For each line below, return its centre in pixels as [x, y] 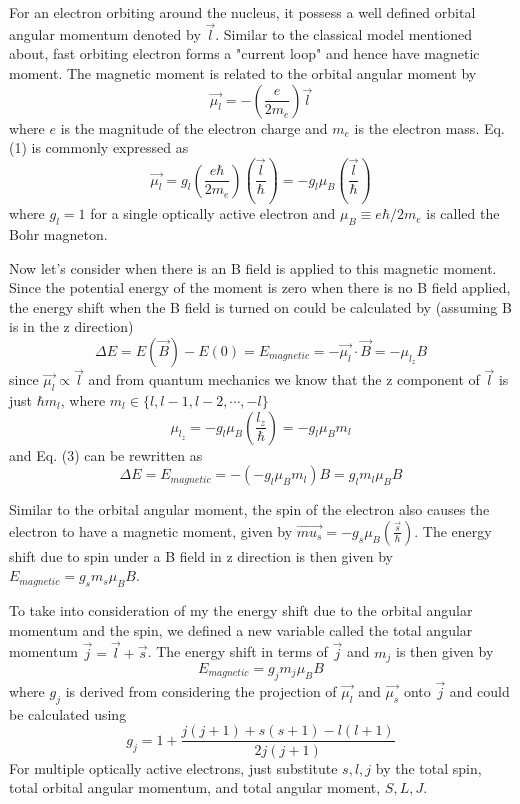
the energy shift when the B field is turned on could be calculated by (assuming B [260, 306]
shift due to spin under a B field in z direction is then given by [201, 555]
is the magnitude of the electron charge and [194, 127]
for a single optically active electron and [213, 213]
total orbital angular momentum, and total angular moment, [195, 787]
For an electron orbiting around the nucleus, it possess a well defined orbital [242, 12]
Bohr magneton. [58, 234]
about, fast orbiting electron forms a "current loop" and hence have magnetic [244, 53]
